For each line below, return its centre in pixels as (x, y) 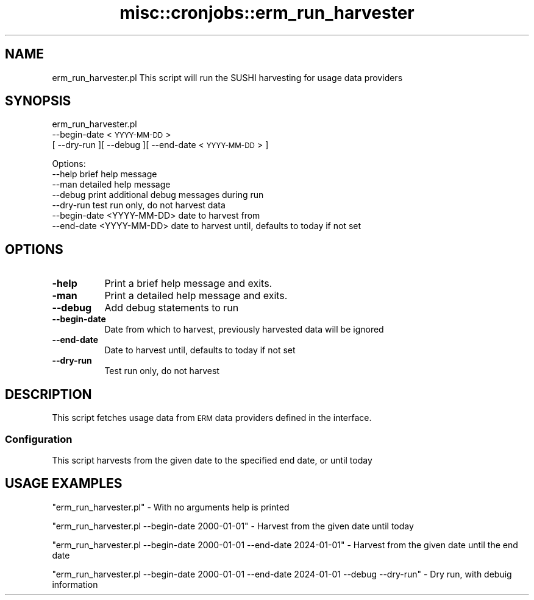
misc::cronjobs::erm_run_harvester (267, 13)
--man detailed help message (111, 185)
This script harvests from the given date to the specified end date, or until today (212, 460)
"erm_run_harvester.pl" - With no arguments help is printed (171, 507)
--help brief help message (105, 174)
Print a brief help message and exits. (188, 284)
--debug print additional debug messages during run (158, 195)
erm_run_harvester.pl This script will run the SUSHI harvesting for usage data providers (227, 77)
